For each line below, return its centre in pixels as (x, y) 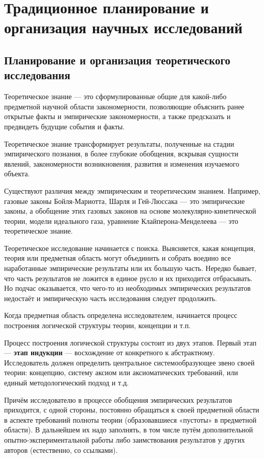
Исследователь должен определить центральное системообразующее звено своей (129, 362)
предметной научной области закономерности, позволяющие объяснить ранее (124, 106)
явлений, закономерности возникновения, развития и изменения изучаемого (122, 163)
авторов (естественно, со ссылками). (61, 450)
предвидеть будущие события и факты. (65, 126)
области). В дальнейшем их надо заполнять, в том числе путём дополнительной (129, 430)
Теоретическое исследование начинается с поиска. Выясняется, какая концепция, (130, 248)
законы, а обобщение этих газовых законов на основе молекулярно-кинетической (130, 211)
